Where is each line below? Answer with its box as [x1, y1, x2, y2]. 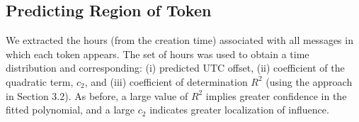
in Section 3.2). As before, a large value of [6, 88, 188, 103]
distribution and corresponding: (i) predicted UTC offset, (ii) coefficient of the [6, 60, 345, 75]
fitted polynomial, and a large [6, 102, 135, 117]
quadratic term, [6, 74, 74, 89]
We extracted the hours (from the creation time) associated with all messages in [6, 33, 353, 48]
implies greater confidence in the [205, 88, 347, 103]
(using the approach [266, 74, 353, 89]
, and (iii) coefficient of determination [84, 74, 248, 89]
